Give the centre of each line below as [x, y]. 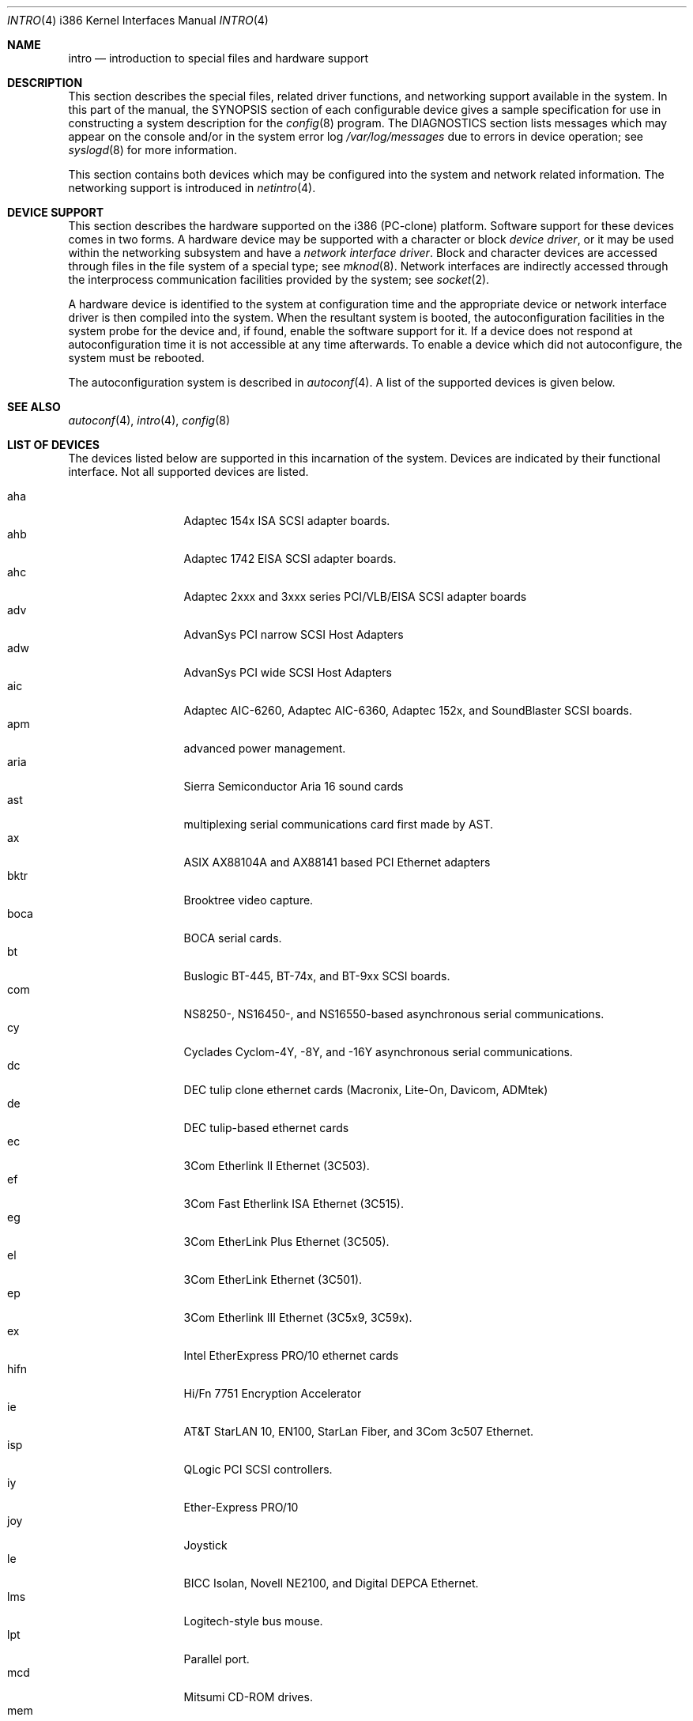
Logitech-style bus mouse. [253, 1621]
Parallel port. [217, 1659]
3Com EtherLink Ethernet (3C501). [273, 1279]
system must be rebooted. [136, 358]
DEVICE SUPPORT [56, 212]
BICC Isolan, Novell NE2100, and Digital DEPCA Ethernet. [331, 1583]
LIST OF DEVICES [53, 445]
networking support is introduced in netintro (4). [192, 188]
